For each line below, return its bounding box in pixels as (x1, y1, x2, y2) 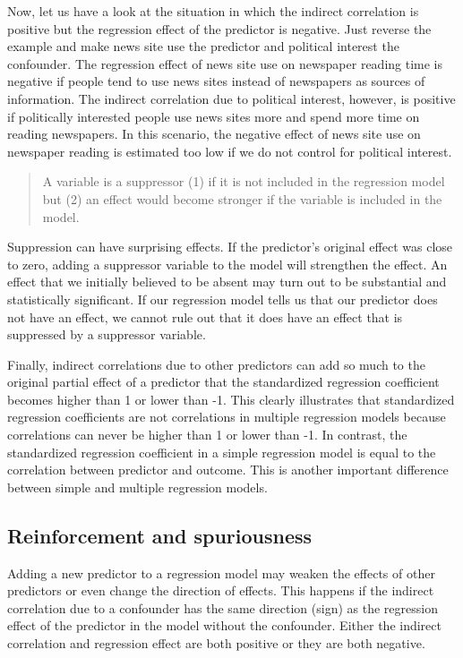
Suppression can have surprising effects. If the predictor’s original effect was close (7, 237, 453, 256)
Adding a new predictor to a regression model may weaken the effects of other (7, 563, 435, 582)
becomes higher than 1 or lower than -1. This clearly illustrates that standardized (7, 389, 455, 408)
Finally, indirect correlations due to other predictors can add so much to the (7, 355, 425, 373)
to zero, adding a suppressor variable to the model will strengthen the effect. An (7, 254, 448, 273)
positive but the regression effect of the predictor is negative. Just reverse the (7, 19, 432, 38)
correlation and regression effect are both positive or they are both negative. (7, 634, 425, 653)
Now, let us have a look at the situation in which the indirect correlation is (7, 2, 419, 20)
